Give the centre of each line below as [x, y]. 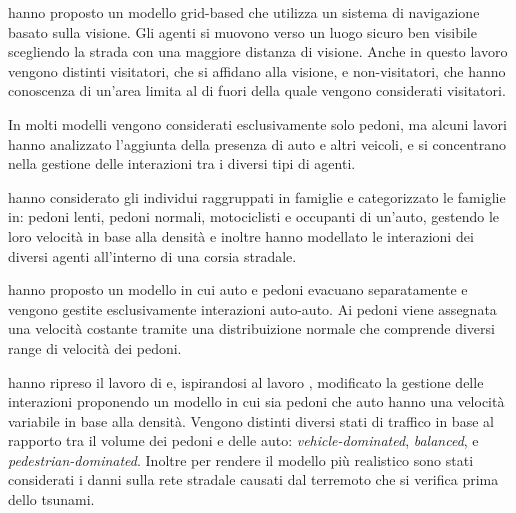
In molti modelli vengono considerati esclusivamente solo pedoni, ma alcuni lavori [257, 123]
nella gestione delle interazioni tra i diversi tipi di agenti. [182, 163]
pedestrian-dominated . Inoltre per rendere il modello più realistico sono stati [241, 459]
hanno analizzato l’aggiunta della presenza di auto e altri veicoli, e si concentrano [257, 143]
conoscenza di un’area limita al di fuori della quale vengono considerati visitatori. [257, 90]
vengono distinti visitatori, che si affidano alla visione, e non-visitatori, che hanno [257, 70]
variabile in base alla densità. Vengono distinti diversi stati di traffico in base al [251, 420]
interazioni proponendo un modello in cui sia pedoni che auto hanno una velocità [256, 401]
